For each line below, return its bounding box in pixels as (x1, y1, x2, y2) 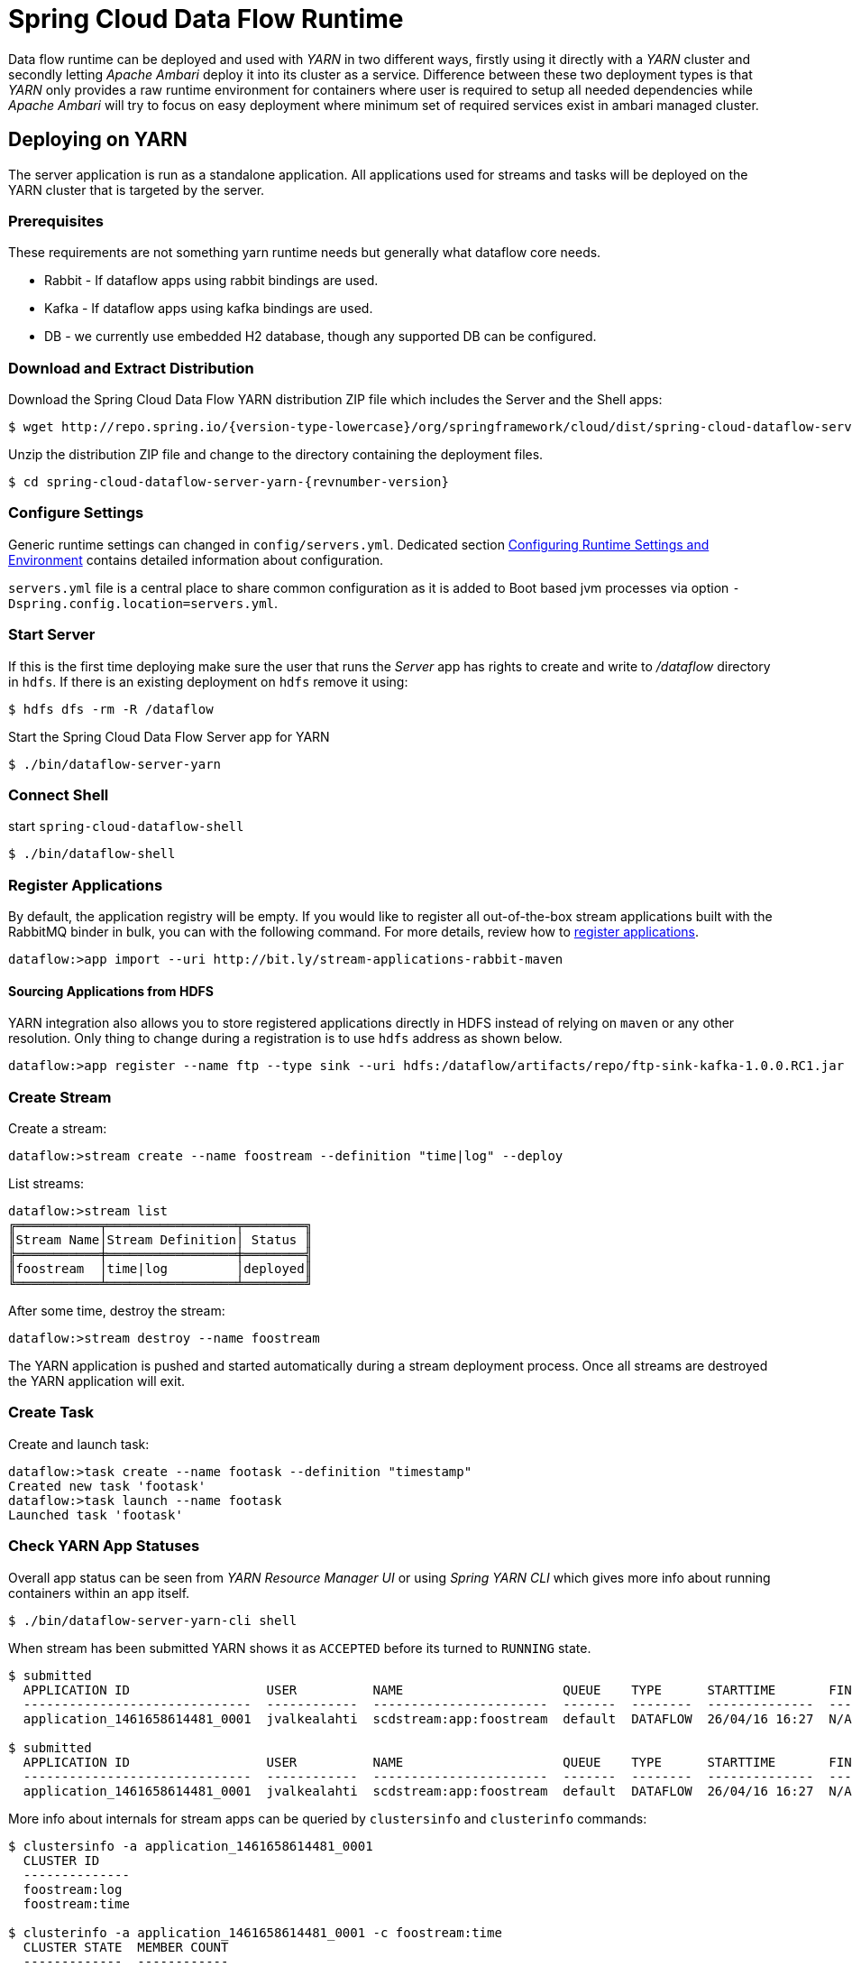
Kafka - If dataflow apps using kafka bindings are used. (44, 300, 373, 317)
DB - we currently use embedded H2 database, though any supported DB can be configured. (44, 328, 597, 345)
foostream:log (23, 1881, 123, 1897)
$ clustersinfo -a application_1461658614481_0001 (8, 1838, 373, 1853)
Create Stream (8, 1087, 112, 1106)
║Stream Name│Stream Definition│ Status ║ (8, 1233, 313, 1248)
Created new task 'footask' (8, 1478, 206, 1493)
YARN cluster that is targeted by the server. (8, 181, 265, 198)
